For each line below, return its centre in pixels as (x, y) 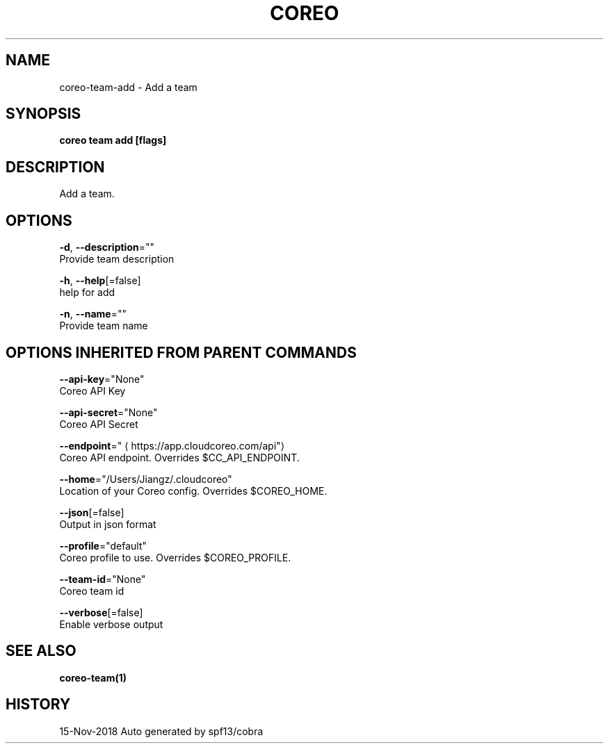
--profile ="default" (103, 545)
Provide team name (104, 326)
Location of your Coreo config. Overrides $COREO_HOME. (193, 491)
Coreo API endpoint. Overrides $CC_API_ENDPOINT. (179, 457)
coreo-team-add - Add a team (128, 87)
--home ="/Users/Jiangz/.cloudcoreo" (146, 479)
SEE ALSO (41, 651)
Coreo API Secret (99, 424)
